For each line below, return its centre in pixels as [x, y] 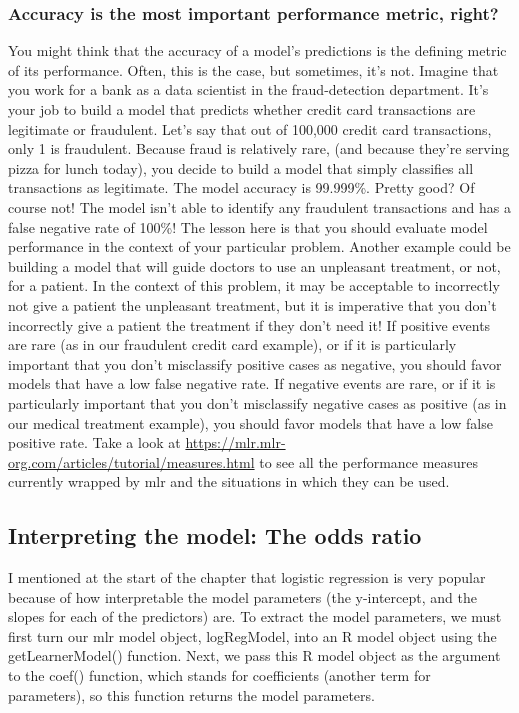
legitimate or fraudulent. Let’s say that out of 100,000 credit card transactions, [250, 128]
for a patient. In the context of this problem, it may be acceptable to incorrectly [254, 285]
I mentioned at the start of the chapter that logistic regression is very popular [247, 577]
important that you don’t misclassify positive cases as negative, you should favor [255, 363]
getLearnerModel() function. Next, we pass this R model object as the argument [254, 655]
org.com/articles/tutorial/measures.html [131, 461]
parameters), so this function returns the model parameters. [191, 694]
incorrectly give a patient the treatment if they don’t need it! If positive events [249, 324]
